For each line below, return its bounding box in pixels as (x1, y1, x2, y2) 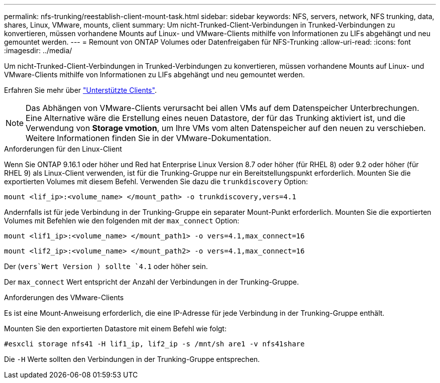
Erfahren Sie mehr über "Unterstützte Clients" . (4, 86, 157, 94)
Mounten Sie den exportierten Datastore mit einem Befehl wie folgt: (4, 324, 227, 333)
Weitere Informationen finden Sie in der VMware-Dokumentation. (26, 133, 271, 143)
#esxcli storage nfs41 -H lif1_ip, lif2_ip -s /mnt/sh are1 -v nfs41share (4, 340, 305, 348)
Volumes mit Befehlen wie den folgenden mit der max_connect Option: (4, 216, 240, 225)
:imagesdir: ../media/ (4, 46, 72, 55)
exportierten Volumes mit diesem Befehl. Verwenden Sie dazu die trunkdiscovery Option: (4, 177, 308, 186)
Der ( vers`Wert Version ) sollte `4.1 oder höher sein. (4, 262, 208, 271)
